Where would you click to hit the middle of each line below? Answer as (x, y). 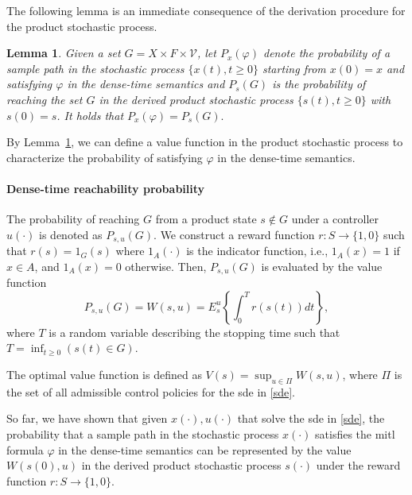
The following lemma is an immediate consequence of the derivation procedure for (206, 10)
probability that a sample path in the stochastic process (143, 434)
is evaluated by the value (322, 266)
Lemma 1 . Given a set (64, 53)
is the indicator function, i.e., (257, 251)
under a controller (335, 219)
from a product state (206, 219)
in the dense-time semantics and (146, 84)
